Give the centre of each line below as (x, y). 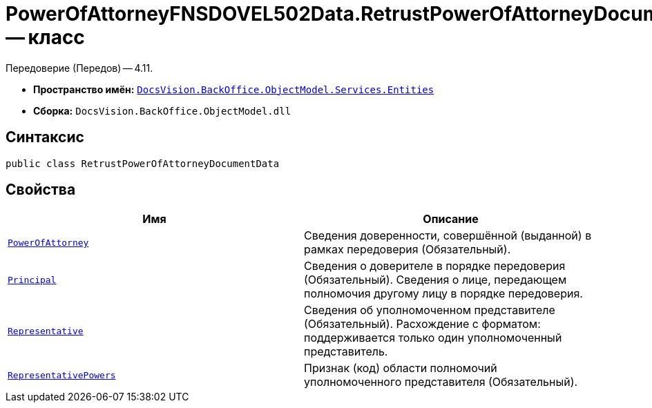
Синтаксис (45, 137)
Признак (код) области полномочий (401, 368)
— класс (45, 37)
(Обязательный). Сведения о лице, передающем (435, 280)
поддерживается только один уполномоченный (433, 338)
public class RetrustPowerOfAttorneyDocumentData (143, 163)
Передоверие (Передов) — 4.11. (79, 68)
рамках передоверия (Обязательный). (407, 250)
